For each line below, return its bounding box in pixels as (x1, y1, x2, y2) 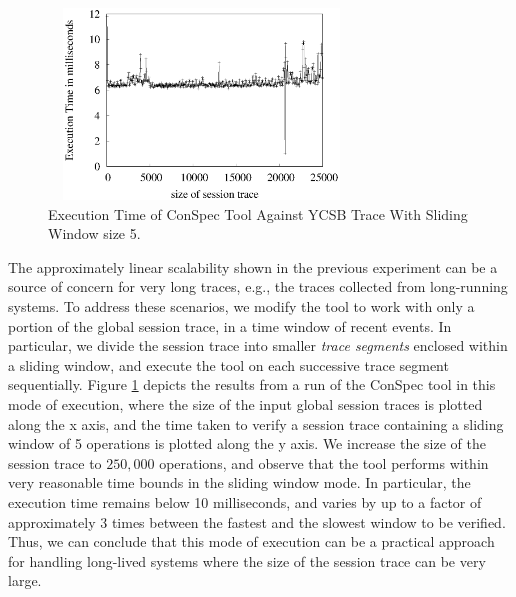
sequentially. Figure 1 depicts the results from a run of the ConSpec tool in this (8, 374, 496, 395)
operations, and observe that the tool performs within (159, 452, 489, 473)
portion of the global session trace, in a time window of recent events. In (8, 315, 452, 336)
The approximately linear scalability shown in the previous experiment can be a (8, 256, 498, 277)
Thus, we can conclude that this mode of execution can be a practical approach (8, 531, 495, 552)
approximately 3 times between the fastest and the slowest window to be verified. (8, 511, 506, 532)
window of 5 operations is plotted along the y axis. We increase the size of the (8, 433, 486, 454)
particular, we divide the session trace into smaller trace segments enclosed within (8, 335, 508, 356)
